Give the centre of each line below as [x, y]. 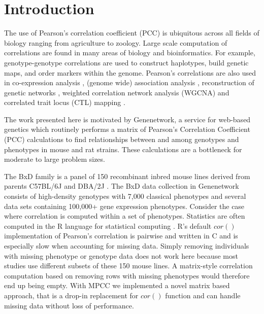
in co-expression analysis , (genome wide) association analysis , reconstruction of [129, 82]
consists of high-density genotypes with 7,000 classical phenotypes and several [125, 196]
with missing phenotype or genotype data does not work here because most [121, 255]
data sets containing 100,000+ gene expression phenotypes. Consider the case [124, 206]
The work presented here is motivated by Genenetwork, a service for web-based [127, 119]
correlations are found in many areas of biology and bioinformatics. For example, [130, 53]
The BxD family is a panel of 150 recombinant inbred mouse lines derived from [127, 176]
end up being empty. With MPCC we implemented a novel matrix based [117, 285]
